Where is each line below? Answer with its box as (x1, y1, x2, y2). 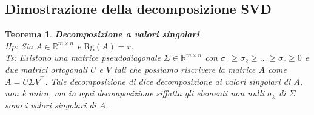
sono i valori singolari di (5, 98, 96, 111)
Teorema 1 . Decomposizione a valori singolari (5, 28, 199, 40)
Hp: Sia (5, 39, 33, 52)
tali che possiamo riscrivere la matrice (114, 63, 256, 75)
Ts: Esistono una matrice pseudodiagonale (5, 51, 161, 64)
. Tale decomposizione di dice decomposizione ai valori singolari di (45, 75, 291, 87)
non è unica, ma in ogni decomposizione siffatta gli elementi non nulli (5, 87, 264, 99)
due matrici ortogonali (5, 63, 87, 75)
